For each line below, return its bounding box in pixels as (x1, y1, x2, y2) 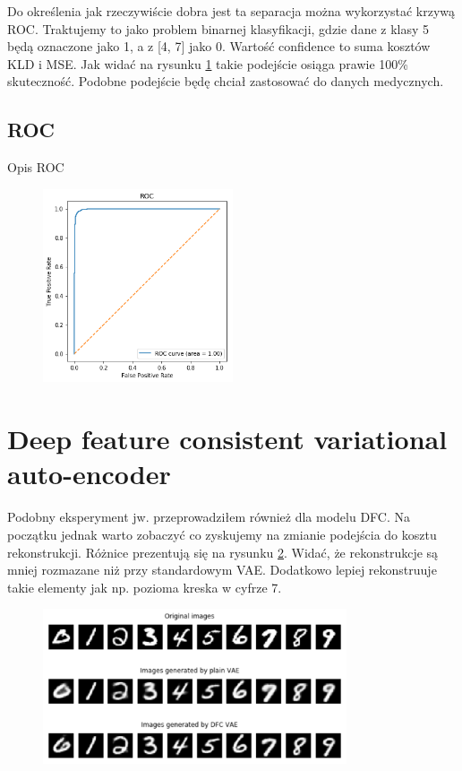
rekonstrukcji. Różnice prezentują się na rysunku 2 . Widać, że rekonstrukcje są (7, 542, 439, 561)
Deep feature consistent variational (7, 420, 448, 457)
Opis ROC (7, 158, 64, 177)
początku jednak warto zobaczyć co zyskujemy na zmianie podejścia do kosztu (7, 524, 437, 543)
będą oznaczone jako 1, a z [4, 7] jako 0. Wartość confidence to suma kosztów (7, 37, 431, 56)
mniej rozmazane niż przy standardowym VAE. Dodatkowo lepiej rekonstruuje (7, 560, 437, 579)
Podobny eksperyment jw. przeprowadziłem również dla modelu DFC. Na (7, 507, 411, 526)
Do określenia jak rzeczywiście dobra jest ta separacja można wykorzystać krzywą (7, 2, 456, 20)
